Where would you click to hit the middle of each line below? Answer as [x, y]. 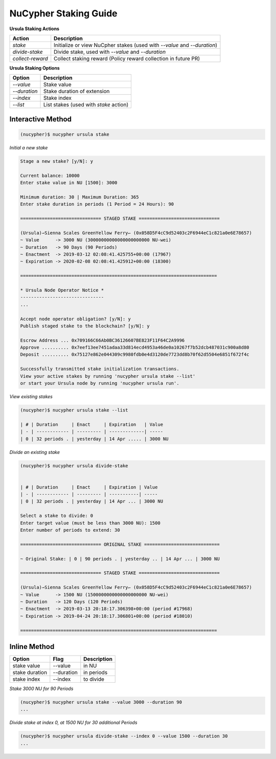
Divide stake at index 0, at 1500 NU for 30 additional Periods [73, 723]
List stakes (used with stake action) [86, 105]
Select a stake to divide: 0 [57, 516]
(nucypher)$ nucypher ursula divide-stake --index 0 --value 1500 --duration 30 [124, 736]
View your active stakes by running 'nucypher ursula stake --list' [108, 376]
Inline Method [32, 647]
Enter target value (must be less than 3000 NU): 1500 [90, 523]
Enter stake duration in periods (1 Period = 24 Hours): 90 [97, 204]
